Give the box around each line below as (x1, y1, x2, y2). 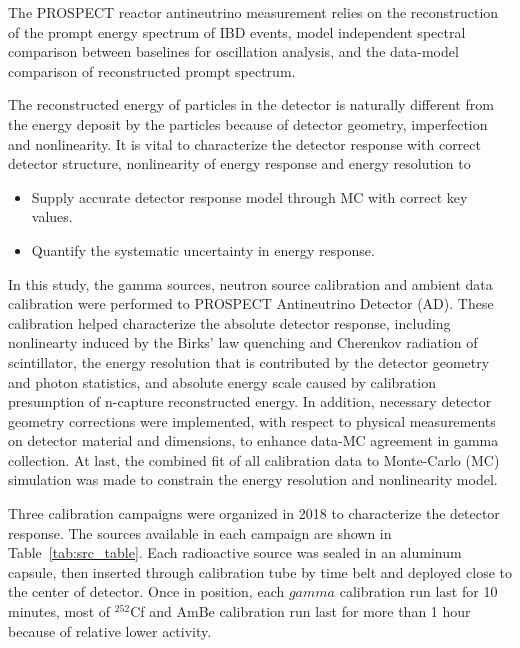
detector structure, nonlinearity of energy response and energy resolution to (8, 153, 471, 174)
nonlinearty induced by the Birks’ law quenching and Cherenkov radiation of (8, 332, 478, 353)
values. (31, 206, 73, 227)
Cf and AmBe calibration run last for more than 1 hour (130, 601, 471, 622)
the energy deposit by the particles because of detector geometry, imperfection (8, 113, 488, 134)
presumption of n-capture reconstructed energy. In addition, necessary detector (8, 391, 492, 412)
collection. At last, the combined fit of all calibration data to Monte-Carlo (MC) (8, 449, 500, 470)
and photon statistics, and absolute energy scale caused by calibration (8, 371, 436, 392)
